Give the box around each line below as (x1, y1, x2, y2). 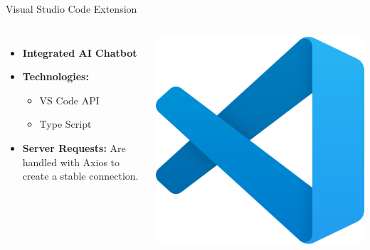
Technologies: (22, 69, 89, 84)
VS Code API (39, 92, 100, 107)
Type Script (39, 116, 92, 131)
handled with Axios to (22, 154, 120, 169)
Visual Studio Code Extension (6, 1, 137, 16)
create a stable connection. (22, 168, 139, 183)
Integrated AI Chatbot (22, 45, 137, 60)
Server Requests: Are (22, 140, 126, 155)
